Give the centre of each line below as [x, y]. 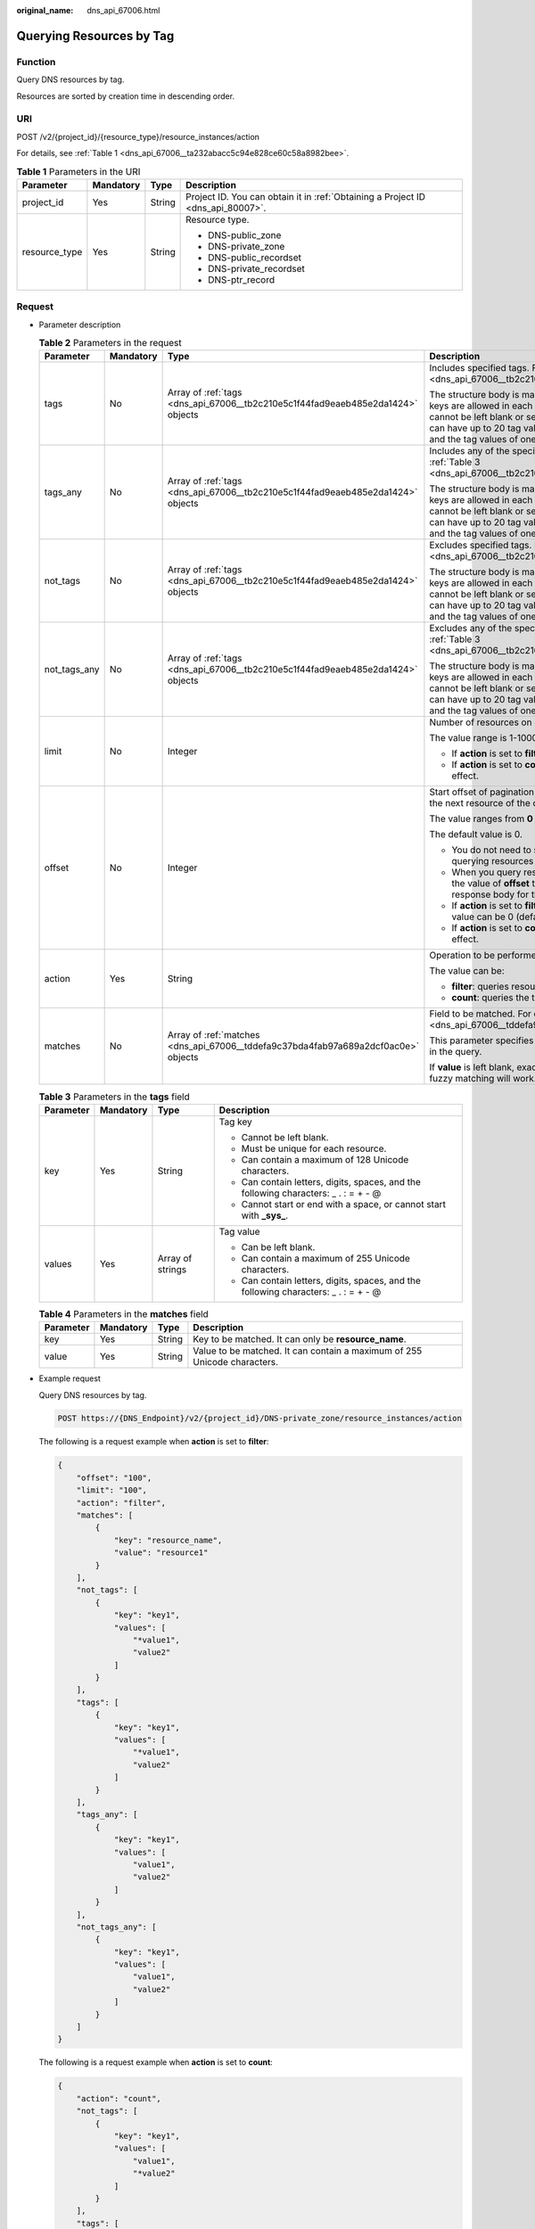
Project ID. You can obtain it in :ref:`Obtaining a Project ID [306, 196]
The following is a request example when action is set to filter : [154, 1442]
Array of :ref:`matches [214, 1035]
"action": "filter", [121, 1503]
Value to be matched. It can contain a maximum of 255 [308, 1351]
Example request [70, 1378]
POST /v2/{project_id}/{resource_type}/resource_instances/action [138, 136]
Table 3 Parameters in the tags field [115, 1097]
